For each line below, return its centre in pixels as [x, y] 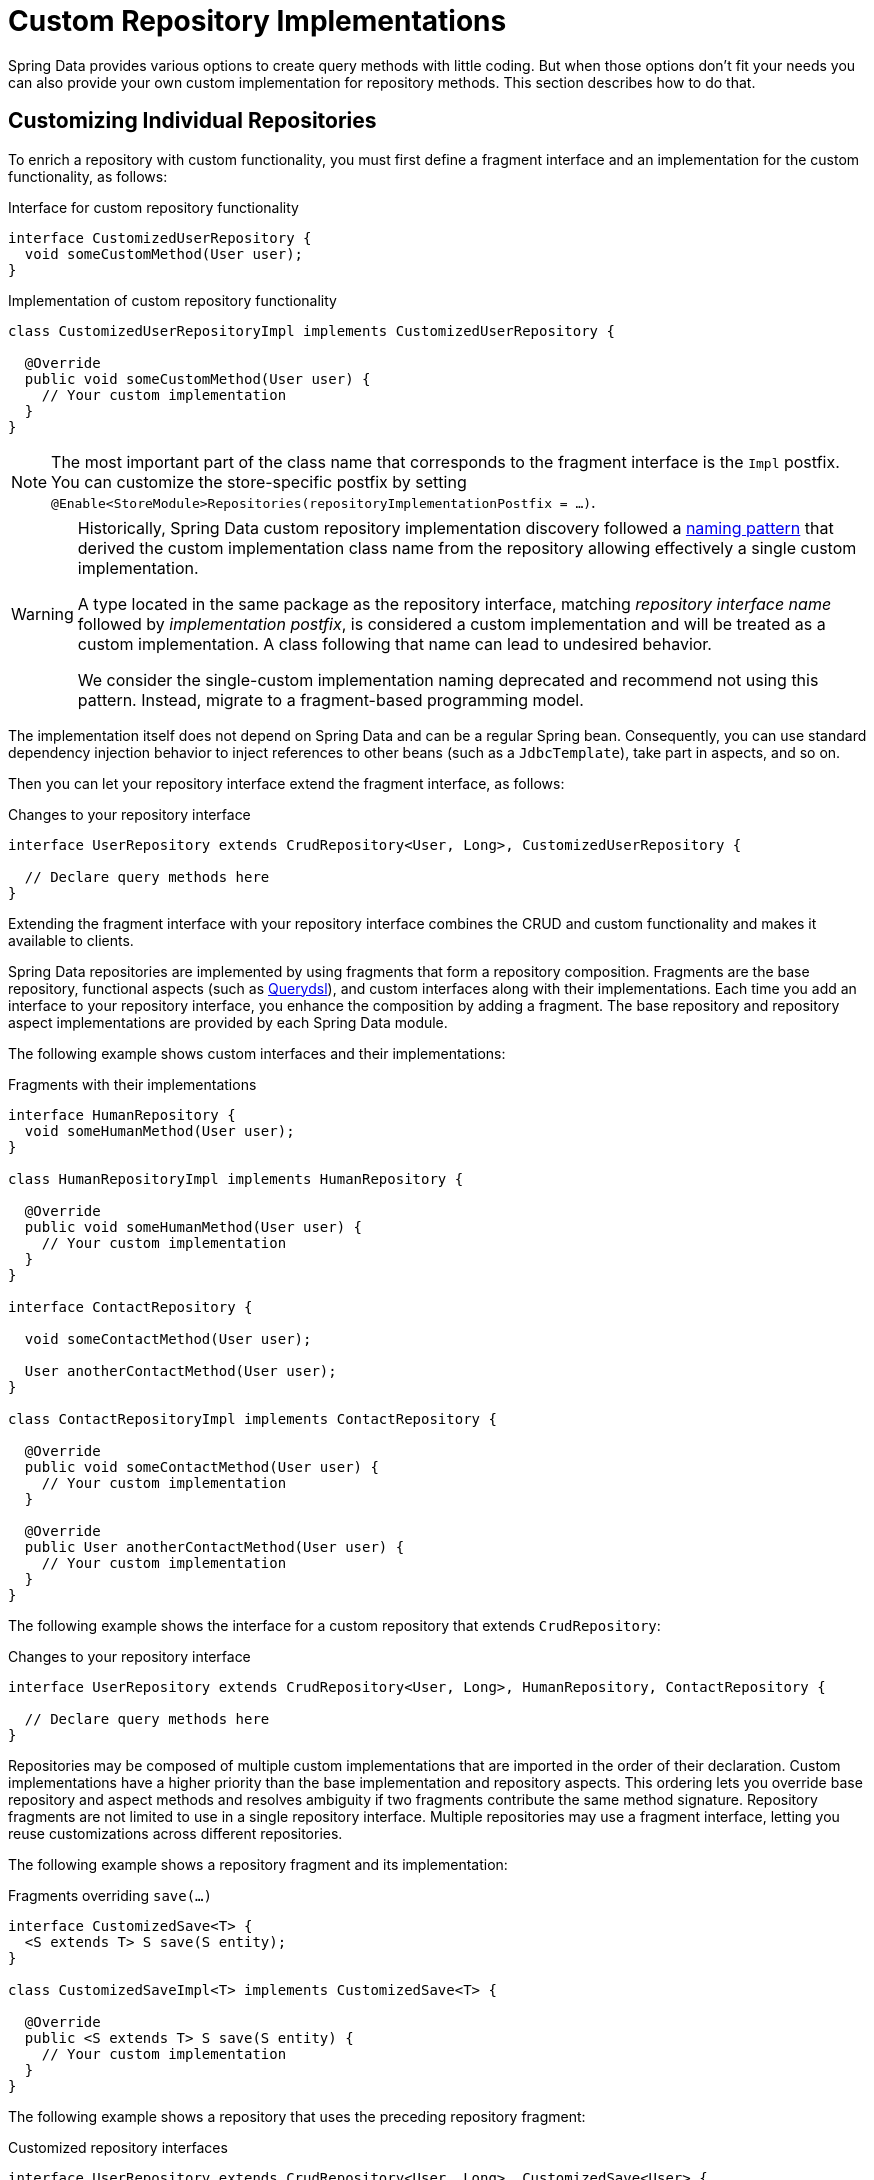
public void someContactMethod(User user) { [201, 1466]
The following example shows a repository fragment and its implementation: [258, 1864]
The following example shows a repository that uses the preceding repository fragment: [297, 2116]
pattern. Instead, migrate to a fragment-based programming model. [330, 699]
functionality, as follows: [88, 176]
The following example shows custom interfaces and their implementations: [257, 1053]
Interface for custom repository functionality [153, 207]
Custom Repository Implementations [257, 21]
